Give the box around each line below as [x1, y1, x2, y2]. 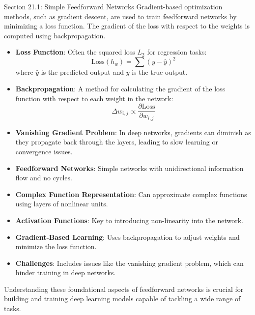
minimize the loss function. [15, 241, 97, 252]
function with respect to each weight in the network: [15, 93, 173, 103]
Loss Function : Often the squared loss [15, 47, 135, 57]
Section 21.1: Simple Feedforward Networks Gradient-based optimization [4, 1, 223, 11]
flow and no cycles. [15, 172, 72, 183]
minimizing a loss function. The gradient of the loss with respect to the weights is [4, 21, 250, 31]
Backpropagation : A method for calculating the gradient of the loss [15, 84, 226, 94]
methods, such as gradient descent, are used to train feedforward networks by [4, 11, 237, 21]
